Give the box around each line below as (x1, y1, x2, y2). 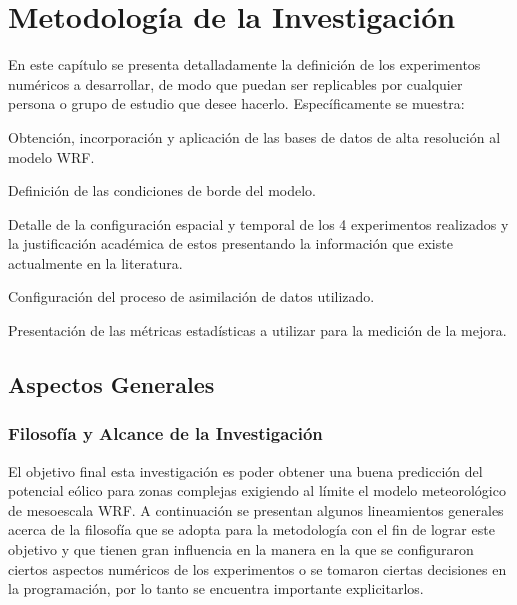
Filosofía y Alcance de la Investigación (8, 421, 323, 446)
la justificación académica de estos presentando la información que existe (8, 233, 453, 254)
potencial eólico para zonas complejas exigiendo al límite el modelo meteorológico (8, 480, 506, 501)
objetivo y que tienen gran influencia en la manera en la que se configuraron (8, 539, 474, 560)
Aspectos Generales (8, 369, 215, 400)
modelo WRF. (8, 146, 95, 167)
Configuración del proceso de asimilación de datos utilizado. (8, 286, 375, 307)
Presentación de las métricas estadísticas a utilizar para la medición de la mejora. (8, 320, 507, 341)
